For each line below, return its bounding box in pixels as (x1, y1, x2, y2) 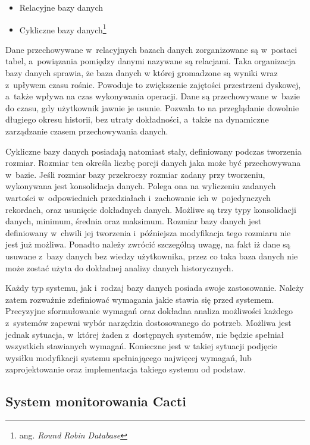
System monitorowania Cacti (5, 392, 186, 410)
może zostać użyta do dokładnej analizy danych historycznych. (5, 261, 234, 274)
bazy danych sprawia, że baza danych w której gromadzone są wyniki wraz (5, 67, 278, 79)
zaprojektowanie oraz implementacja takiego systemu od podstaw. (5, 363, 246, 375)
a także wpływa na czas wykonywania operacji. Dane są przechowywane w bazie (5, 90, 300, 102)
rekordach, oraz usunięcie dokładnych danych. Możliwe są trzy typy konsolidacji (5, 203, 296, 215)
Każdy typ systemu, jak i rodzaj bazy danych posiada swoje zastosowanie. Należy (5, 281, 304, 294)
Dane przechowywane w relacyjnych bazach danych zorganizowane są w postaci (5, 43, 298, 55)
